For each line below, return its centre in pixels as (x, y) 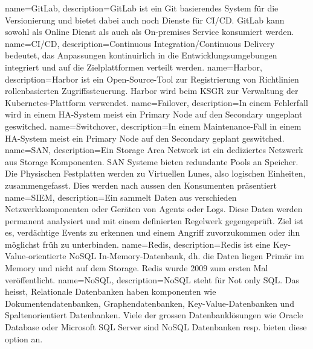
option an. (24, 338)
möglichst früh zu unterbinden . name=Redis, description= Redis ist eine (138, 244)
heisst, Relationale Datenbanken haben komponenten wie (111, 291)
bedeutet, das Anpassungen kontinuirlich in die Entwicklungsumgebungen (141, 55)
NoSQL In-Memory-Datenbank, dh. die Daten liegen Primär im (187, 256)
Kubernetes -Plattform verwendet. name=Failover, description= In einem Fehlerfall (156, 102)
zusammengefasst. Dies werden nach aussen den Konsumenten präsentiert (141, 185)
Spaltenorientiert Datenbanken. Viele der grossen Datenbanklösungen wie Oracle (154, 315)
